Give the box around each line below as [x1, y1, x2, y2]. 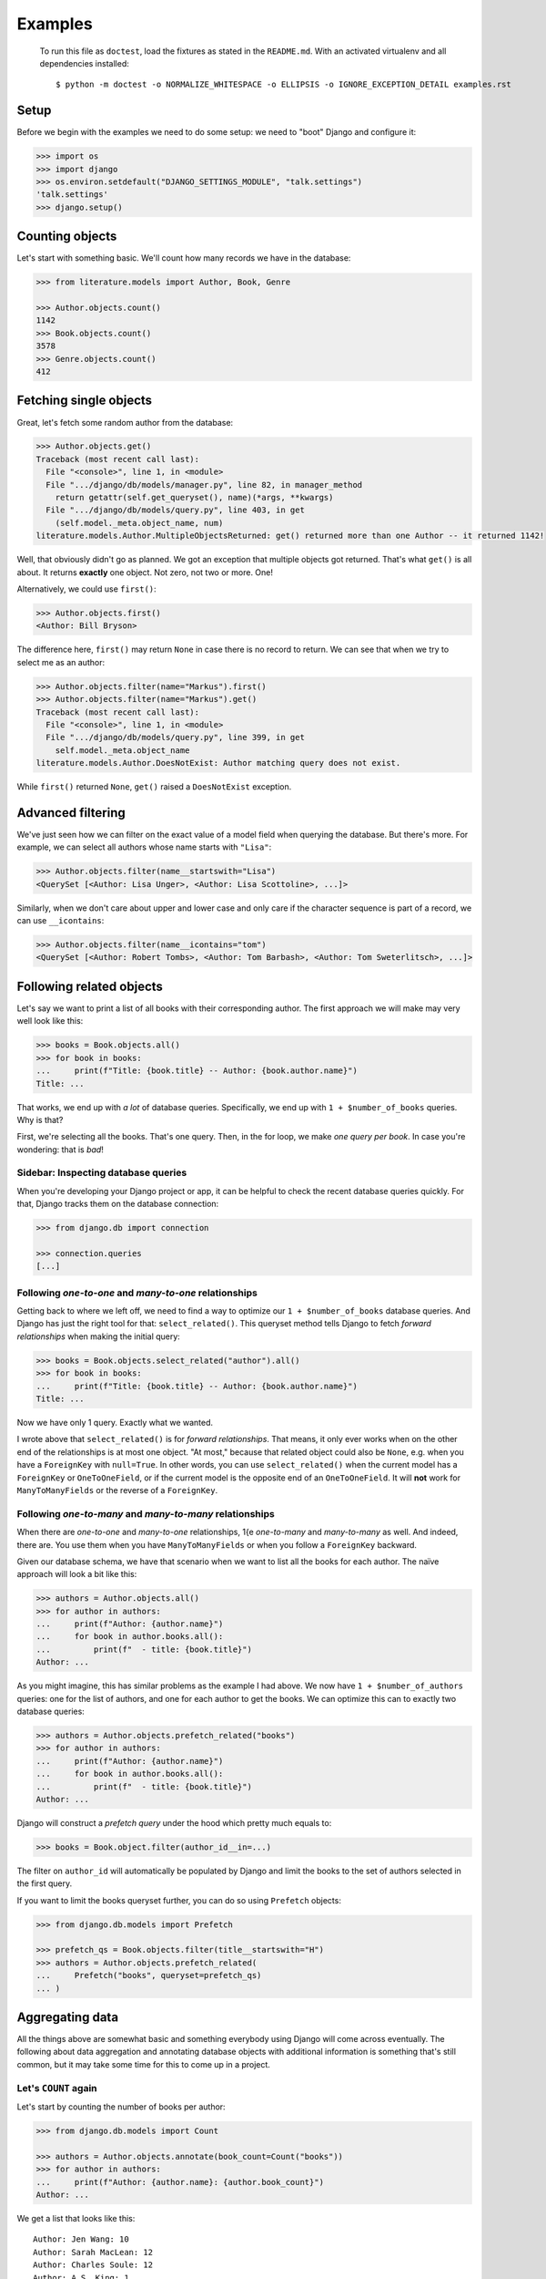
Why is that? [16, 1114, 64, 1125]
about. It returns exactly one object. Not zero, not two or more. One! [16, 566, 273, 578]
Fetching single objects [16, 393, 153, 408]
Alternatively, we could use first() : [16, 583, 157, 594]
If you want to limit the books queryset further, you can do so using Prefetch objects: [16, 1894, 341, 1905]
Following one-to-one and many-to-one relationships [16, 1286, 258, 1299]
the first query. [16, 1878, 73, 1889]
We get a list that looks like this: [16, 2212, 136, 2223]
